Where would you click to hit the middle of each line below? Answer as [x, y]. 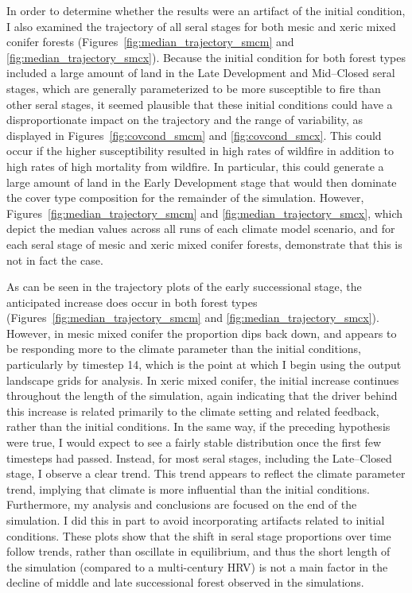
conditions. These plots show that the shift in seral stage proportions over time [199, 535]
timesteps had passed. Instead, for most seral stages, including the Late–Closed [199, 457]
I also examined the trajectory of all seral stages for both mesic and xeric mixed [201, 26]
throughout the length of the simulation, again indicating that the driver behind [202, 395]
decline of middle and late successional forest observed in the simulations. [185, 582]
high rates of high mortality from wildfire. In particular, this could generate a [195, 166]
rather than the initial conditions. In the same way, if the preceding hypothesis [198, 426]
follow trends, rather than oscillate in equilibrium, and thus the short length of [198, 551]
